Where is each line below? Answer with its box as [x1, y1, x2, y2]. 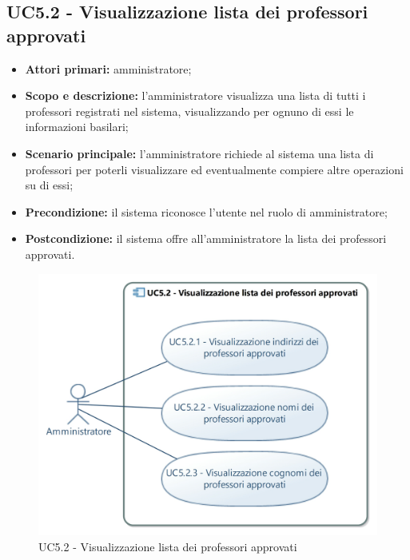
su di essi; [25, 177, 74, 193]
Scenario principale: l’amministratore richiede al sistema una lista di [25, 145, 374, 161]
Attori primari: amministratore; [25, 60, 192, 77]
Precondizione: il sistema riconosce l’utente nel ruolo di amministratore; [25, 203, 388, 220]
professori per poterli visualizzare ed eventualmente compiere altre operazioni [25, 161, 404, 177]
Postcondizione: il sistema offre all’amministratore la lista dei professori [25, 230, 387, 247]
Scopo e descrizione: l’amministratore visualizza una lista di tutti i [25, 87, 366, 104]
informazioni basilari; [25, 118, 129, 135]
